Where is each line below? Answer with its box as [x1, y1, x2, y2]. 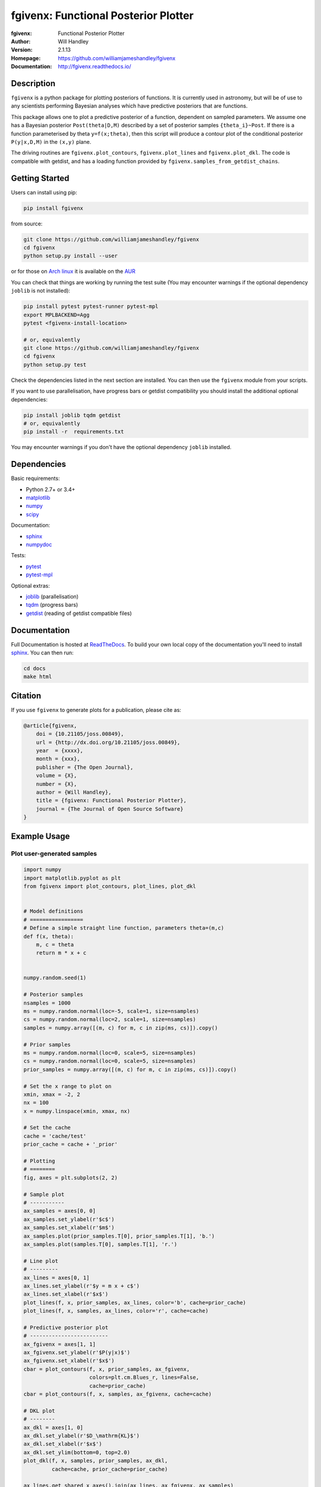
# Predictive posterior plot [23, 1324, 109, 1331]
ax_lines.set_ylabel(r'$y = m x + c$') [23, 1282, 140, 1289]
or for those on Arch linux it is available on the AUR [11, 268, 136, 275]
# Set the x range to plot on [23, 1083, 112, 1090]
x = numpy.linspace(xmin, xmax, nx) [23, 1108, 131, 1115]
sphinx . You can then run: [11, 649, 74, 657]
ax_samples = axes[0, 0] [23, 1207, 96, 1215]
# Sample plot [23, 1191, 65, 1198]
